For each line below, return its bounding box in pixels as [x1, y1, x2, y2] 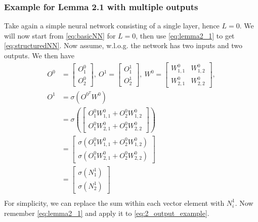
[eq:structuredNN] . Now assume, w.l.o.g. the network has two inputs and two [4, 40, 243, 51]
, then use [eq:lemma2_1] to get [136, 30, 235, 41]
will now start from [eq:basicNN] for [4, 30, 116, 41]
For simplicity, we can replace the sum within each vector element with [4, 197, 225, 208]
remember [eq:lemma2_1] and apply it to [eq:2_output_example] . [4, 207, 209, 218]
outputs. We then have [4, 50, 74, 60]
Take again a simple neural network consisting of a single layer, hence [4, 20, 220, 31]
